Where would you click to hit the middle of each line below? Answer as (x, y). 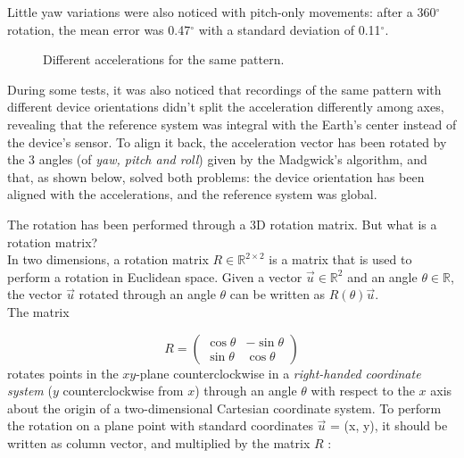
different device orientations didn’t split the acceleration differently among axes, (226, 107)
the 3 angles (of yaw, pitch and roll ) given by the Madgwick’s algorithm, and (217, 159)
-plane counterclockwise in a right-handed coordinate (278, 373)
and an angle (382, 276)
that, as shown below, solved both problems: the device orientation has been (216, 176)
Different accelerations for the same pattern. (164, 59)
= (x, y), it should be (389, 425)
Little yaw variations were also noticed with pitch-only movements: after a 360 (222, 12)
